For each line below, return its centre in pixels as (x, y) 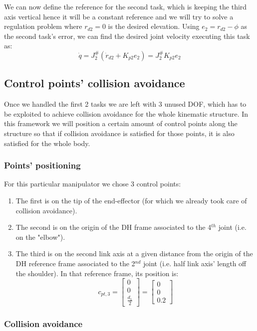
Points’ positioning (42, 165)
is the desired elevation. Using (154, 26)
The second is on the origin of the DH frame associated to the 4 (114, 227)
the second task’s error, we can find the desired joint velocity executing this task (127, 36)
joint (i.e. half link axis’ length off (195, 263)
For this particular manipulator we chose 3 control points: (93, 184)
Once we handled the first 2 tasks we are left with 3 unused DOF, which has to (125, 104)
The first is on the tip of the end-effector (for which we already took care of (131, 200)
